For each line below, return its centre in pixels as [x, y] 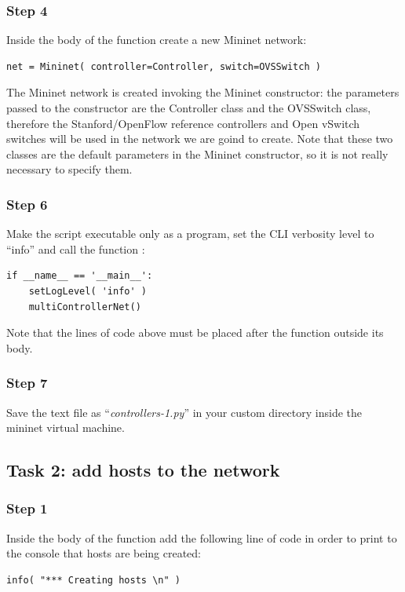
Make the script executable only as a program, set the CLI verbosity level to [190, 234]
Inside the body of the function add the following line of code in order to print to [202, 537]
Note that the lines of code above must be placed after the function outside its [195, 333]
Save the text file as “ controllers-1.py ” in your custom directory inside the [184, 412]
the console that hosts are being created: [104, 553]
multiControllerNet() [85, 307]
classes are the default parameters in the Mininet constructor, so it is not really [197, 153]
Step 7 [27, 383]
